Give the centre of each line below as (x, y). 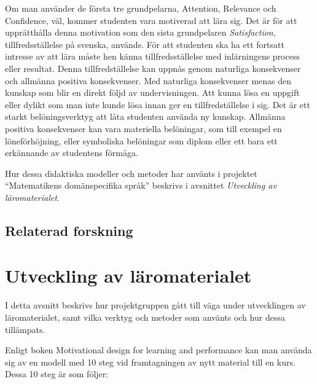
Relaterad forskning (69, 230)
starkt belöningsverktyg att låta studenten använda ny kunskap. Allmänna (145, 116)
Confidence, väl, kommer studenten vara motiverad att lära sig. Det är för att (151, 20)
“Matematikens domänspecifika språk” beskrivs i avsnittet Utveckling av (141, 185)
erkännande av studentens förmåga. (72, 153)
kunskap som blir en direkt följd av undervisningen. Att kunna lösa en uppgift (152, 92)
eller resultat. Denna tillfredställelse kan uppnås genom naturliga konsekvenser (153, 68)
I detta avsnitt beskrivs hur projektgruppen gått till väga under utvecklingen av (155, 305)
